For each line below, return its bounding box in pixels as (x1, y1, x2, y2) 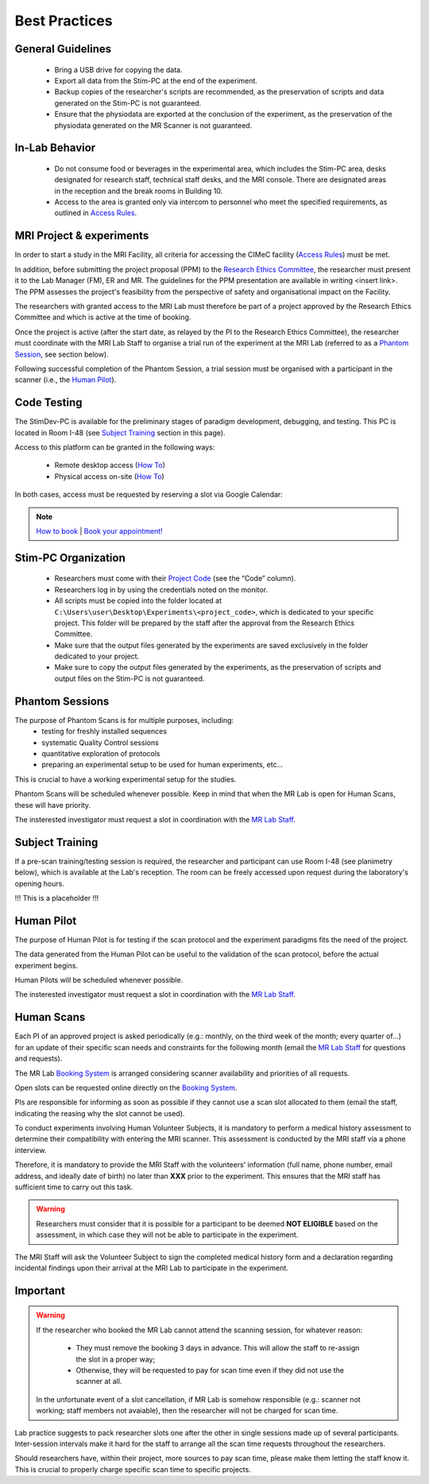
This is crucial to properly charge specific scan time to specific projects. (14, 1464, 252, 1474)
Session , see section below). (14, 350, 109, 359)
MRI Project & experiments (14, 229, 149, 242)
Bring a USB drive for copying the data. (54, 64, 183, 75)
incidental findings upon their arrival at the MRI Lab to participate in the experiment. (14, 1263, 289, 1273)
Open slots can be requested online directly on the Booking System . (14, 1083, 238, 1092)
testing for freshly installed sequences (41, 727, 167, 736)
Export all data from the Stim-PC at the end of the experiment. (54, 75, 258, 85)
